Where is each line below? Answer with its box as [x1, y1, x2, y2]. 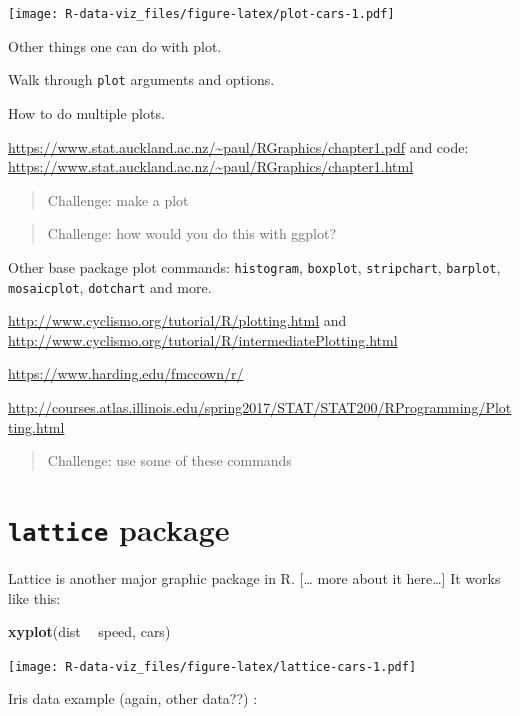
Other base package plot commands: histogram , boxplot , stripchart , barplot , [8, 256, 501, 277]
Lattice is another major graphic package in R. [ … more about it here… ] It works [8, 568, 501, 588]
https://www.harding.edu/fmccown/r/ [8, 363, 244, 384]
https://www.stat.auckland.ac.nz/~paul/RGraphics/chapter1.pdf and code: [8, 136, 469, 157]
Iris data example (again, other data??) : [8, 688, 258, 709]
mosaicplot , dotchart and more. [8, 276, 212, 297]
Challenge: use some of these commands [47, 450, 292, 471]
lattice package [8, 508, 230, 549]
